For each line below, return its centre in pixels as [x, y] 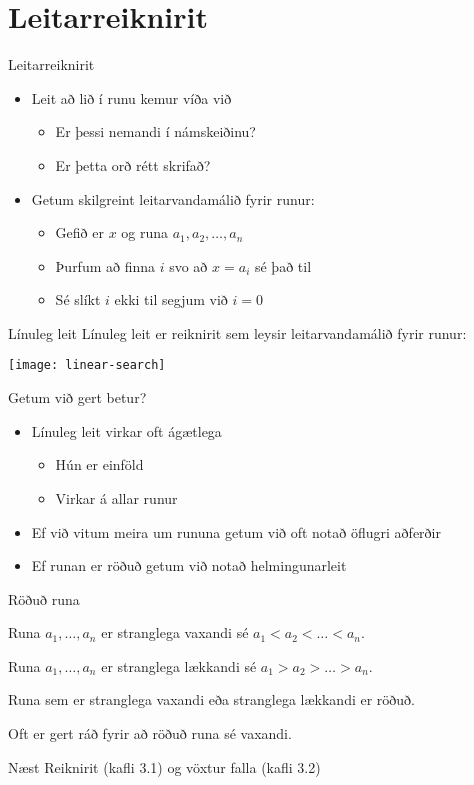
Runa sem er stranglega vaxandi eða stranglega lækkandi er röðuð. [212, 699]
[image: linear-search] [87, 365]
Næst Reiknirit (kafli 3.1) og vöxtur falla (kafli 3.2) [164, 766]
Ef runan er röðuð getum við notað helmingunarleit [189, 565]
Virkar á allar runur [116, 497]
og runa [145, 232]
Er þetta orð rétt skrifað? [133, 164]
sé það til [283, 265]
